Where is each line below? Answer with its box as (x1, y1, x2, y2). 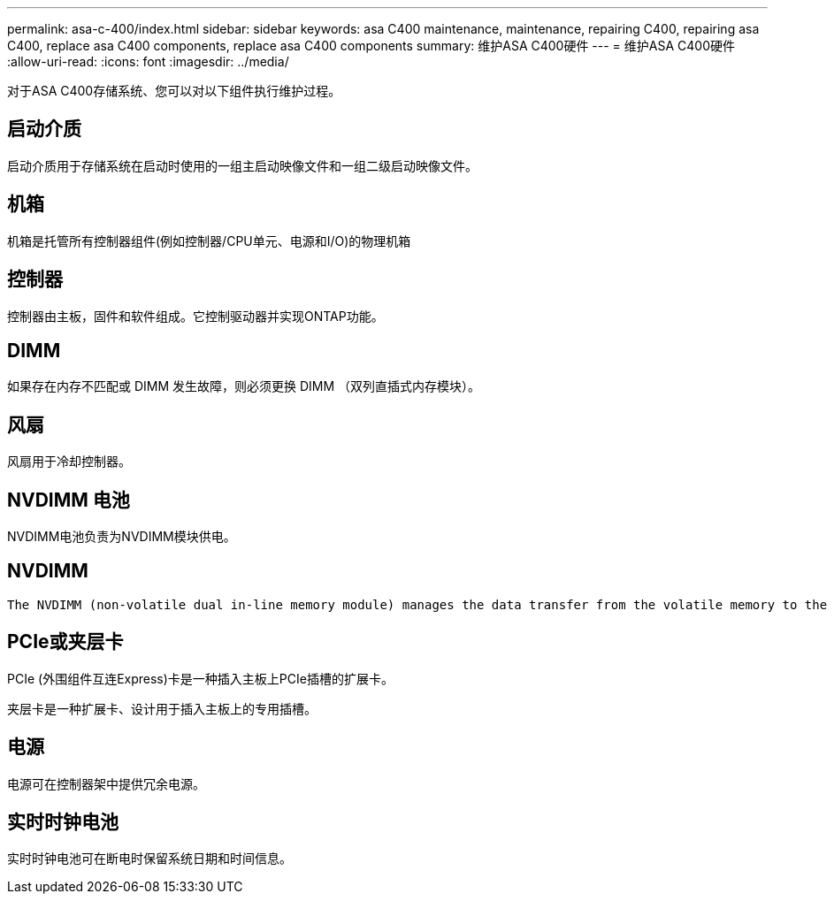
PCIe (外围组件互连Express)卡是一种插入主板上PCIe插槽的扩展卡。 (7, 670, 394, 686)
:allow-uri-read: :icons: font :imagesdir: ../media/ (7, 54, 289, 69)
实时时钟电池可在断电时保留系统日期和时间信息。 (7, 851, 292, 867)
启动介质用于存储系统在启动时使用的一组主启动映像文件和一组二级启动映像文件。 (7, 157, 478, 173)
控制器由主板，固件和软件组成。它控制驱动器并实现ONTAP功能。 (7, 308, 384, 324)
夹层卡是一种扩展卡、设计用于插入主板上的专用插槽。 (7, 700, 317, 716)
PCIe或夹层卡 (7, 630, 124, 653)
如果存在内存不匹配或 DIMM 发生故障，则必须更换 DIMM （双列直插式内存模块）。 (7, 378, 481, 394)
